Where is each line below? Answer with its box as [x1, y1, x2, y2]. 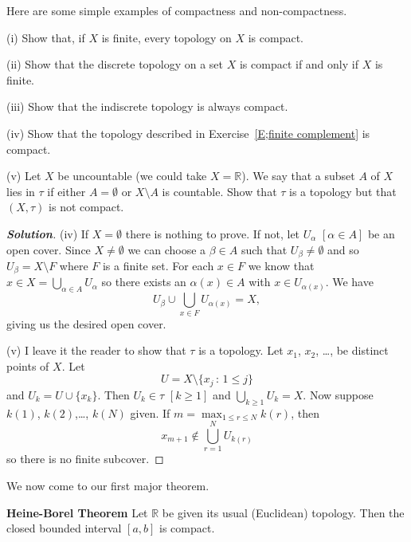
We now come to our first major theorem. [6, 477, 209, 493]
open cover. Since [6, 241, 91, 257]
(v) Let [6, 167, 41, 184]
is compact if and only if [239, 56, 358, 73]
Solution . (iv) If [6, 225, 89, 242]
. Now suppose [303, 386, 374, 403]
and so [327, 241, 359, 257]
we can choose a [127, 241, 206, 257]
